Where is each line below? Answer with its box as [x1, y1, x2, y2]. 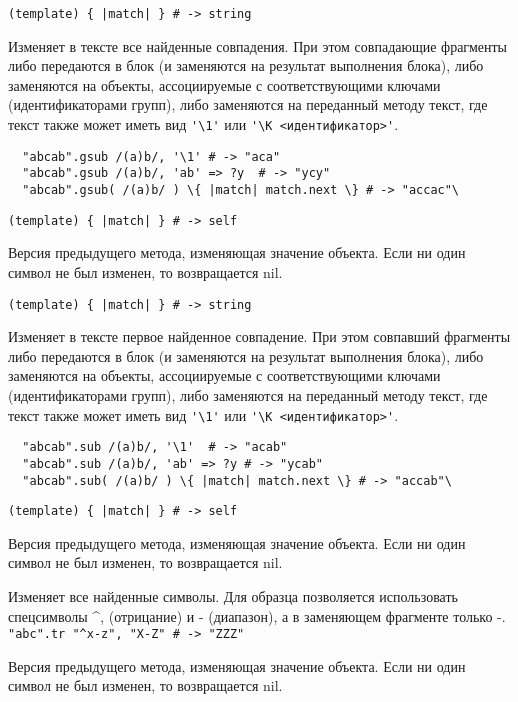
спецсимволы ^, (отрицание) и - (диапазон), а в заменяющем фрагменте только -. [8, 605, 506, 626]
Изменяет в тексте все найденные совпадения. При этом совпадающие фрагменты [8, 35, 508, 56]
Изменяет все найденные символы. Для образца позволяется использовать [8, 586, 458, 606]
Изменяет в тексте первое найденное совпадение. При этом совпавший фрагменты [8, 326, 511, 347]
